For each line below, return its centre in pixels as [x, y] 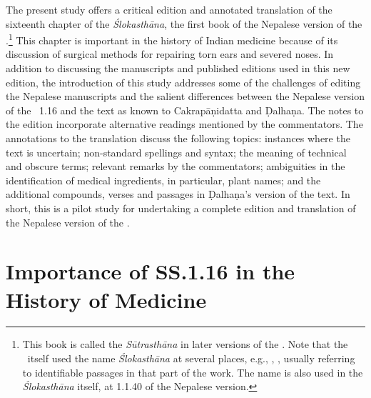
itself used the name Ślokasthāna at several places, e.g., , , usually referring [191, 358]
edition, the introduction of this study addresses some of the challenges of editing [183, 82]
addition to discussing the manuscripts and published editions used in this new [178, 68]
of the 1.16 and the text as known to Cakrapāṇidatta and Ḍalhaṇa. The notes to [185, 110]
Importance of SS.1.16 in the [151, 271]
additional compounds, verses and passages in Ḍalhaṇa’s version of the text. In [178, 194]
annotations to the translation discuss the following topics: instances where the [178, 138]
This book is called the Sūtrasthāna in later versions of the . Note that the [185, 344]
